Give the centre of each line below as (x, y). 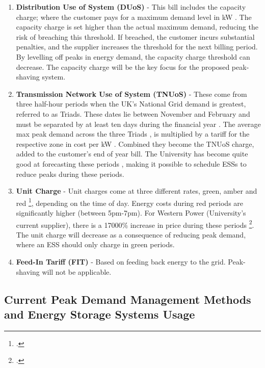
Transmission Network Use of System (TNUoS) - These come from (131, 94)
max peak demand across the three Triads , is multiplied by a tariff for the (133, 134)
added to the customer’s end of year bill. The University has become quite (132, 154)
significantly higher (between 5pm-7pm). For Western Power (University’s (131, 212)
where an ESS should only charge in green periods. (95, 244)
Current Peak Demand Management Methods (128, 299)
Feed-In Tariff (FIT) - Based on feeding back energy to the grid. (121, 261)
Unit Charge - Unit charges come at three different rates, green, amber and (137, 191)
